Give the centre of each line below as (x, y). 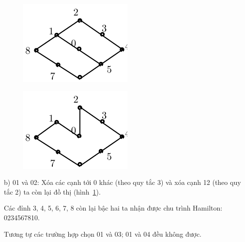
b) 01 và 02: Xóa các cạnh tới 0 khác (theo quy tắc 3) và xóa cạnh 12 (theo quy (122, 182)
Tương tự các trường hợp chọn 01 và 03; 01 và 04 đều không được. (103, 234)
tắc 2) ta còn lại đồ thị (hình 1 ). (52, 191)
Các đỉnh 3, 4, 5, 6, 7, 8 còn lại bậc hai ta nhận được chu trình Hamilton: (113, 208)
